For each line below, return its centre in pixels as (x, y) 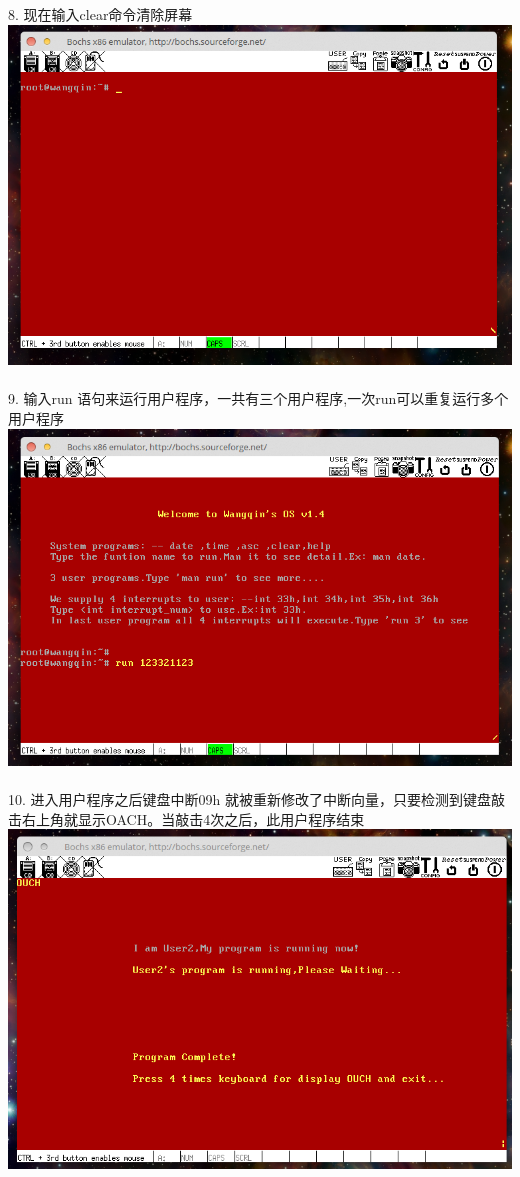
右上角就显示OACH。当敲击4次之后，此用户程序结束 (193, 818)
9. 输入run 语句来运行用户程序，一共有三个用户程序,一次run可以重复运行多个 (258, 398)
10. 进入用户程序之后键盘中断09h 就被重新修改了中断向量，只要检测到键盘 (249, 799)
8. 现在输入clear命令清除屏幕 (100, 14)
